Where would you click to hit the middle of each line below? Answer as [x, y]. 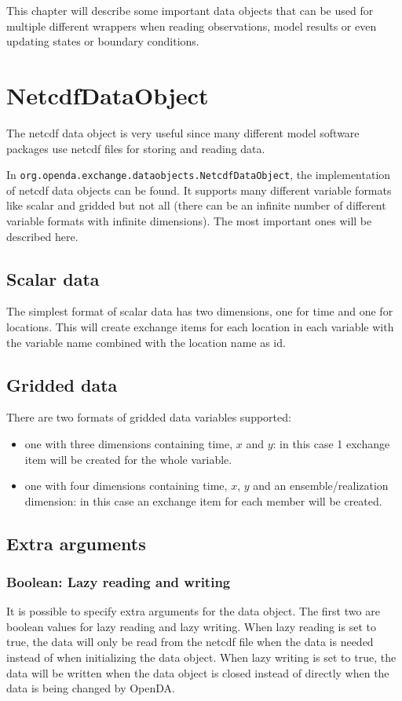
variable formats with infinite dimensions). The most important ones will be [189, 220]
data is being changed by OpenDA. [91, 688]
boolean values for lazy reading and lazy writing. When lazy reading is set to [191, 626]
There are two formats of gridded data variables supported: [149, 417]
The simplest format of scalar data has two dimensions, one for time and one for [200, 311]
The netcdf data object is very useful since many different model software [183, 132]
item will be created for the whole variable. [128, 459]
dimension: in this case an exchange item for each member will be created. [203, 500]
